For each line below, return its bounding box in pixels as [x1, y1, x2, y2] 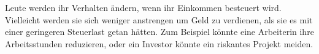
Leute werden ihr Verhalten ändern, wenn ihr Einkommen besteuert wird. [5, 1, 282, 13]
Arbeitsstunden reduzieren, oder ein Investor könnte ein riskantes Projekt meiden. [5, 37, 313, 50]
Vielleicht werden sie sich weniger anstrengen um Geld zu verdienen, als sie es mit [5, 13, 313, 26]
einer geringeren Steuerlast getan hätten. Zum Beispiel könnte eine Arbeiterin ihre [5, 25, 314, 38]
